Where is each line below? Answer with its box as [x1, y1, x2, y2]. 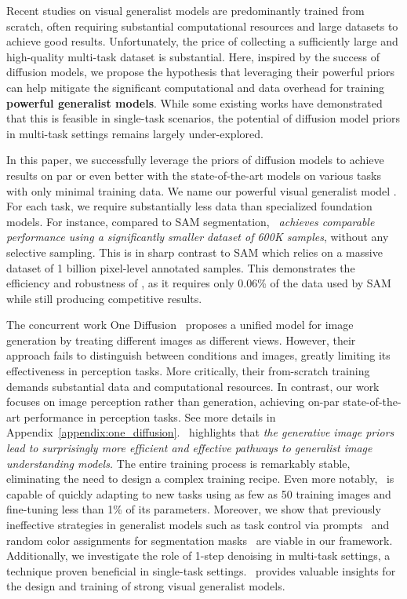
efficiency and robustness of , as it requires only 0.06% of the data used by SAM [6, 275, 391, 291]
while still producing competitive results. [6, 290, 202, 306]
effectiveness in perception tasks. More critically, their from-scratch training [6, 363, 370, 379]
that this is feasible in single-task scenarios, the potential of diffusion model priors [6, 110, 401, 126]
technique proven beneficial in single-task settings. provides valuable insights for [6, 562, 396, 579]
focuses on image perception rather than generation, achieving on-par [6, 393, 340, 410]
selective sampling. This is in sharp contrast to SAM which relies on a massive [6, 243, 383, 260]
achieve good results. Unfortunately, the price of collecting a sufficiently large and [6, 33, 398, 49]
